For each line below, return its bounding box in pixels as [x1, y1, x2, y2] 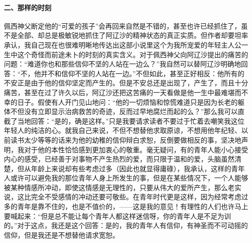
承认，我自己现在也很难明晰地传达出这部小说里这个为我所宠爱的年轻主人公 [4, 39, 241, 49]
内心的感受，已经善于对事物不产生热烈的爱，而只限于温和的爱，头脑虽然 [4, 154, 235, 164]
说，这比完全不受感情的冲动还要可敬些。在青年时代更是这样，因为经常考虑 [4, 192, 241, 202]
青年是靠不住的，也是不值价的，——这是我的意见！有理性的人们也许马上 [17, 201, 248, 211]
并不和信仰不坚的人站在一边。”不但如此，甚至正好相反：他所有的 [41, 68, 245, 78]
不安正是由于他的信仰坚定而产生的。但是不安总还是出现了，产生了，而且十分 [4, 78, 248, 88]
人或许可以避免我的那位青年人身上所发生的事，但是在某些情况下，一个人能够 [4, 173, 248, 183]
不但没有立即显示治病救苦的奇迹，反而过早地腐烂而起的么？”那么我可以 [10, 106, 238, 116]
